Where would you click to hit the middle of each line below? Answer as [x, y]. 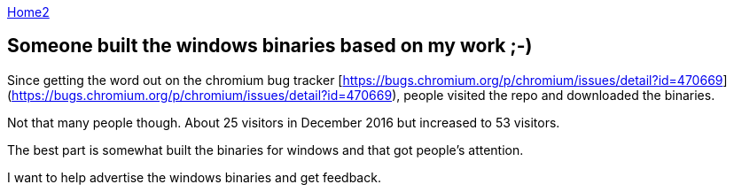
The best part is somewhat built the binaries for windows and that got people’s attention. [265, 150]
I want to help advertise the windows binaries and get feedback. [194, 177]
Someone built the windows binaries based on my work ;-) [270, 46]
